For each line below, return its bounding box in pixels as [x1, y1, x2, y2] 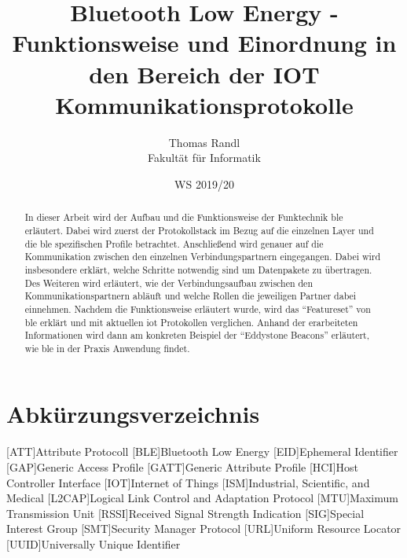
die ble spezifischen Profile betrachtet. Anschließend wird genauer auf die [24, 237, 324, 250]
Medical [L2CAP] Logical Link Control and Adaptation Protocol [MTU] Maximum [6, 490, 398, 506]
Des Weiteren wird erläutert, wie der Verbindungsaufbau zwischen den [24, 276, 313, 289]
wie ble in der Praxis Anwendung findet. [24, 341, 190, 354]
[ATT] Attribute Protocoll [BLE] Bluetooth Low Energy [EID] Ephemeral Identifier [6, 443, 398, 460]
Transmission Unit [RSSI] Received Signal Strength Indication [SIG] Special [6, 505, 365, 521]
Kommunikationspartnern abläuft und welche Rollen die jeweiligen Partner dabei [24, 289, 357, 303]
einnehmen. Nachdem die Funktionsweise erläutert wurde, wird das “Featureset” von [24, 302, 371, 315]
